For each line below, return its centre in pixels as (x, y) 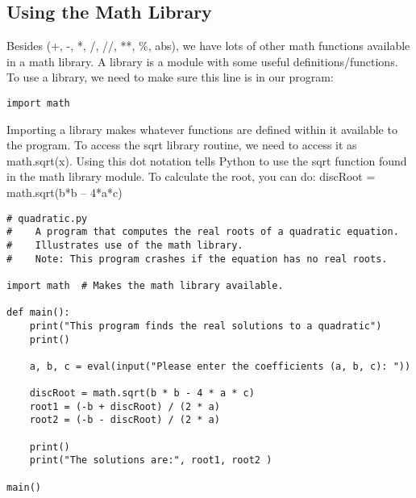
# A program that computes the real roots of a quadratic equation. (203, 232)
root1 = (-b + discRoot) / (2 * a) (125, 406)
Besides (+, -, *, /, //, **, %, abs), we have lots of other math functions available (208, 46)
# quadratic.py (47, 218)
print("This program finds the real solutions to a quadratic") (206, 326)
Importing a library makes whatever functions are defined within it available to (202, 129)
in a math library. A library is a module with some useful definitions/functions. (202, 61)
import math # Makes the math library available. (145, 285)
